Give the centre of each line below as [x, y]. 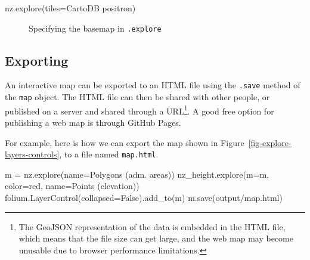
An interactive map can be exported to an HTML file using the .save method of [153, 85]
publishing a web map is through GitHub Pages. [93, 123]
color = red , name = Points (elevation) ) [72, 186]
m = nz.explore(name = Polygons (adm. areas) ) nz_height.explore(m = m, [137, 174]
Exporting [37, 60]
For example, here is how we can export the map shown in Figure [125, 142]
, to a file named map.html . [109, 154]
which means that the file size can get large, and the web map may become [156, 238]
